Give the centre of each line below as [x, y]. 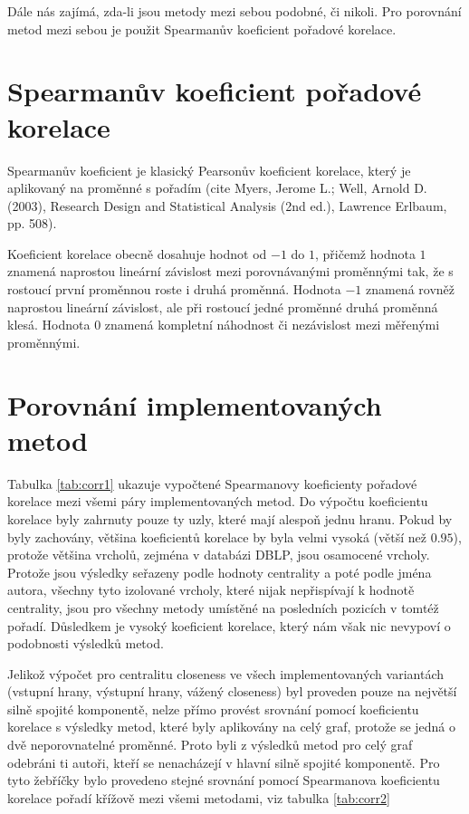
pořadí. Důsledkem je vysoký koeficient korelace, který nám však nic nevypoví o [229, 625]
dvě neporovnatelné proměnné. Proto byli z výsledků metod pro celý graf [210, 745]
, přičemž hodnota [365, 253]
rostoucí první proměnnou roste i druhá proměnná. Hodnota [174, 289]
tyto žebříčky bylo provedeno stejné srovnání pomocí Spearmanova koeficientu [224, 780]
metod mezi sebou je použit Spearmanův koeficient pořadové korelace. [202, 29]
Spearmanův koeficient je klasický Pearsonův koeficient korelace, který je [209, 170]
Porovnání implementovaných [195, 404]
